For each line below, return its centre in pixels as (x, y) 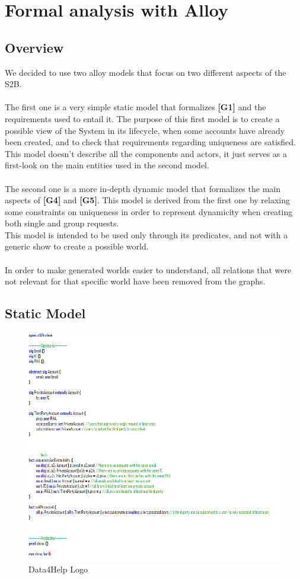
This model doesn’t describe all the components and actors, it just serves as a (146, 153)
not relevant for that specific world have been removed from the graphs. (135, 281)
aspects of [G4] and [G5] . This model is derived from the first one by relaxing (147, 200)
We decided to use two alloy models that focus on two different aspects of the (146, 72)
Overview (34, 47)
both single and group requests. (62, 223)
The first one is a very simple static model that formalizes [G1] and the (135, 107)
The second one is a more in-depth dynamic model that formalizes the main (143, 188)
